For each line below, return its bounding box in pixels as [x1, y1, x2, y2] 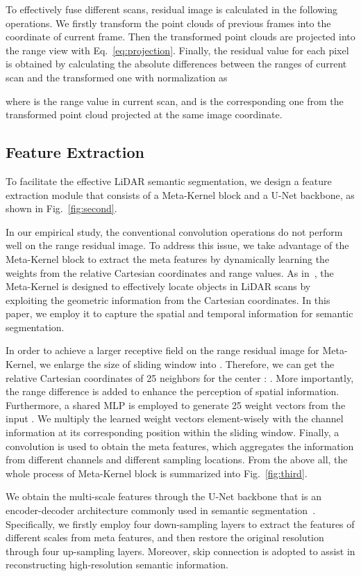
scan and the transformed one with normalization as [6, 70, 228, 84]
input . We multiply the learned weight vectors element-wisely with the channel [6, 411, 344, 426]
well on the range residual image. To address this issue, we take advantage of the [6, 238, 349, 253]
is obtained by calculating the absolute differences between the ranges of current [6, 56, 347, 71]
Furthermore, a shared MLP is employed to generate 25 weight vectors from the [6, 397, 346, 412]
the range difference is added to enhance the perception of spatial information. [6, 384, 339, 399]
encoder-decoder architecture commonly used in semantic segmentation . [6, 503, 316, 518]
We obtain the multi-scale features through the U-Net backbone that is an [6, 489, 321, 504]
